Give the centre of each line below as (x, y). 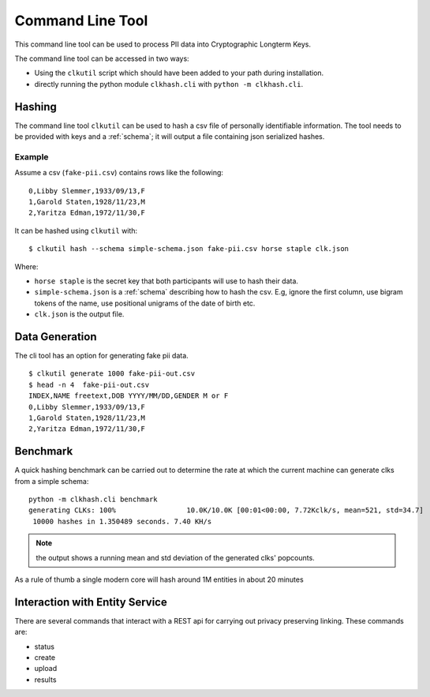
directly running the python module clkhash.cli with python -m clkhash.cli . (169, 84)
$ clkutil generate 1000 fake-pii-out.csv (112, 374)
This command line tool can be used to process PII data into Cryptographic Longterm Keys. (163, 44)
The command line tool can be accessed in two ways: (102, 58)
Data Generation (56, 337)
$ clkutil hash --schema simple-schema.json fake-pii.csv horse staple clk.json (189, 249)
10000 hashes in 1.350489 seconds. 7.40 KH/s (122, 521)
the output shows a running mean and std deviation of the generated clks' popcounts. (175, 557)
